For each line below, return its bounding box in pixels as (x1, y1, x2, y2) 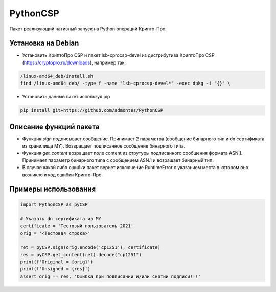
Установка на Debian (9, 39, 79, 48)
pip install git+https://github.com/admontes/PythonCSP (20, 108, 164, 113)
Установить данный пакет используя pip (22, 94, 110, 100)
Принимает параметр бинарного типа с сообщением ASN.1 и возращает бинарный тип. (22, 157, 214, 163)
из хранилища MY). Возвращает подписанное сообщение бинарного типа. (22, 143, 186, 149)
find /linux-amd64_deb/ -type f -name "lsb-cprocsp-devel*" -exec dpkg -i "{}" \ (20, 80, 231, 87)
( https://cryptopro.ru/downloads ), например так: (22, 59, 126, 66)
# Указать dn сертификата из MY (20, 216, 102, 222)
